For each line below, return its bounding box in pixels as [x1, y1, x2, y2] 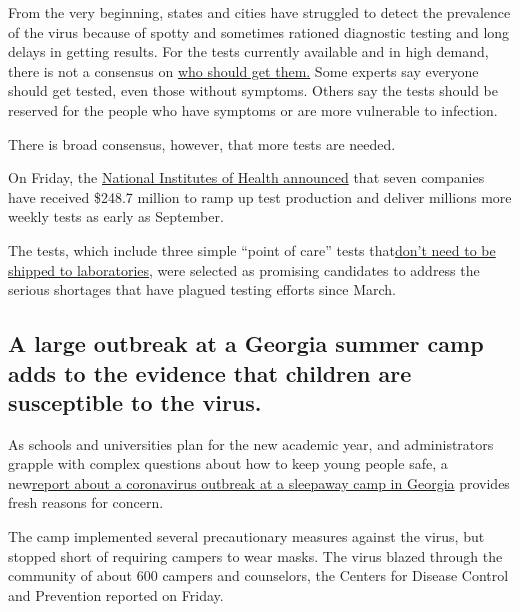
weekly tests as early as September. [8, 206, 224, 227]
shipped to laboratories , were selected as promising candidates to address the [8, 259, 480, 280]
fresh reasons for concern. [8, 492, 164, 513]
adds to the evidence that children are [8, 357, 412, 388]
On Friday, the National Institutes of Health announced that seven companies [8, 167, 485, 188]
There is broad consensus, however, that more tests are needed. [8, 133, 396, 154]
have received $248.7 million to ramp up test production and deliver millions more [8, 186, 512, 207]
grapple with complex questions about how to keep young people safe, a [8, 453, 448, 474]
